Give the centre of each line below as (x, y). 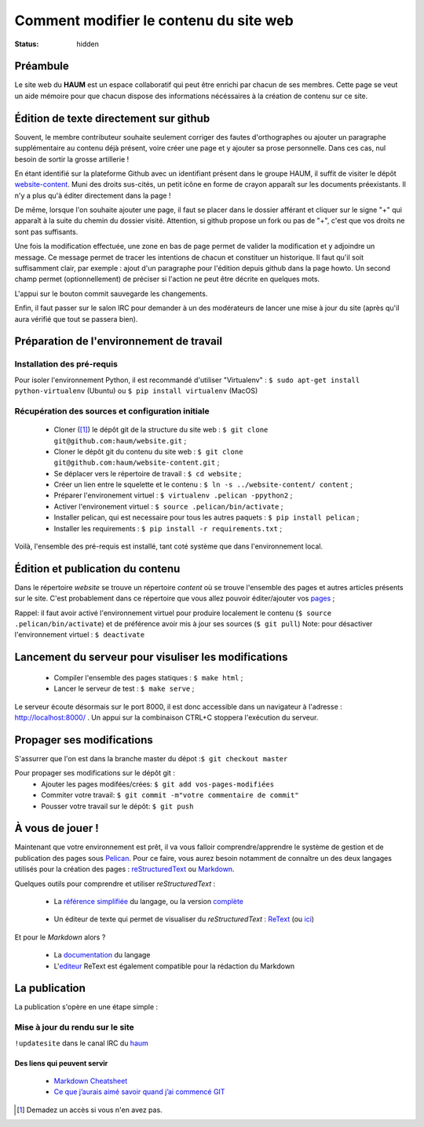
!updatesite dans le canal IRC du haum (82, 1043)
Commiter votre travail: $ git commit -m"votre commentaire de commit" (170, 795)
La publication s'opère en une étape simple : (86, 1007)
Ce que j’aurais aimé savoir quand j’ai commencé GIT (139, 1092)
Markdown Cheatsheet (91, 1081)
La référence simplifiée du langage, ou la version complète (148, 901)
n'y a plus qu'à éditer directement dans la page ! (93, 195)
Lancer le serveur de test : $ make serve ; (124, 689)
